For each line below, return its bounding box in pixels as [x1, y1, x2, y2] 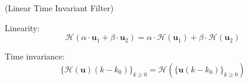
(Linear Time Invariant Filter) [5, 2, 114, 14]
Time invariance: [5, 50, 65, 62]
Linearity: [5, 21, 40, 34]
